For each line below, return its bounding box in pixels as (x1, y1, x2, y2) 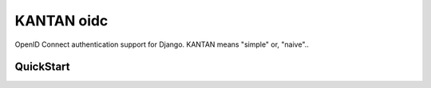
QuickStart (14, 60, 71, 74)
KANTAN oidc (14, 12, 109, 29)
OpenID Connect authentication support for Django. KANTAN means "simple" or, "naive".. (14, 40, 309, 49)
